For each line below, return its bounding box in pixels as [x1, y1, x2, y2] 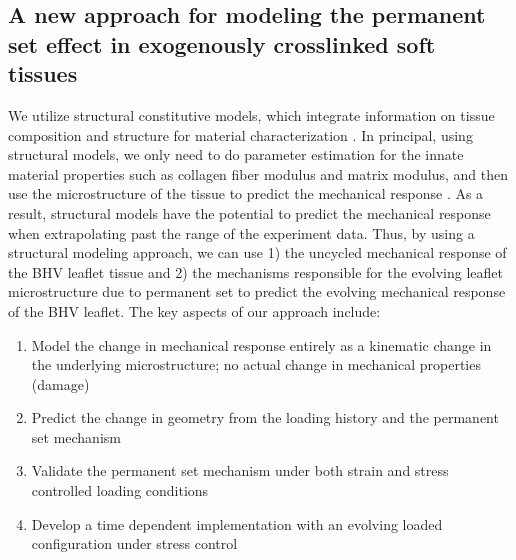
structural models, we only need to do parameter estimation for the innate [8, 144, 464, 165]
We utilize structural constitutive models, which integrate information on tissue [8, 104, 495, 125]
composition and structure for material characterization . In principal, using [8, 124, 473, 145]
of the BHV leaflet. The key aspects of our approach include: [8, 300, 381, 321]
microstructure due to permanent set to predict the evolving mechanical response [8, 281, 506, 302]
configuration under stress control [31, 533, 238, 554]
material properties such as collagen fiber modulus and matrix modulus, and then [8, 163, 508, 184]
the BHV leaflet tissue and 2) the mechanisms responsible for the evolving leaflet [8, 261, 503, 282]
